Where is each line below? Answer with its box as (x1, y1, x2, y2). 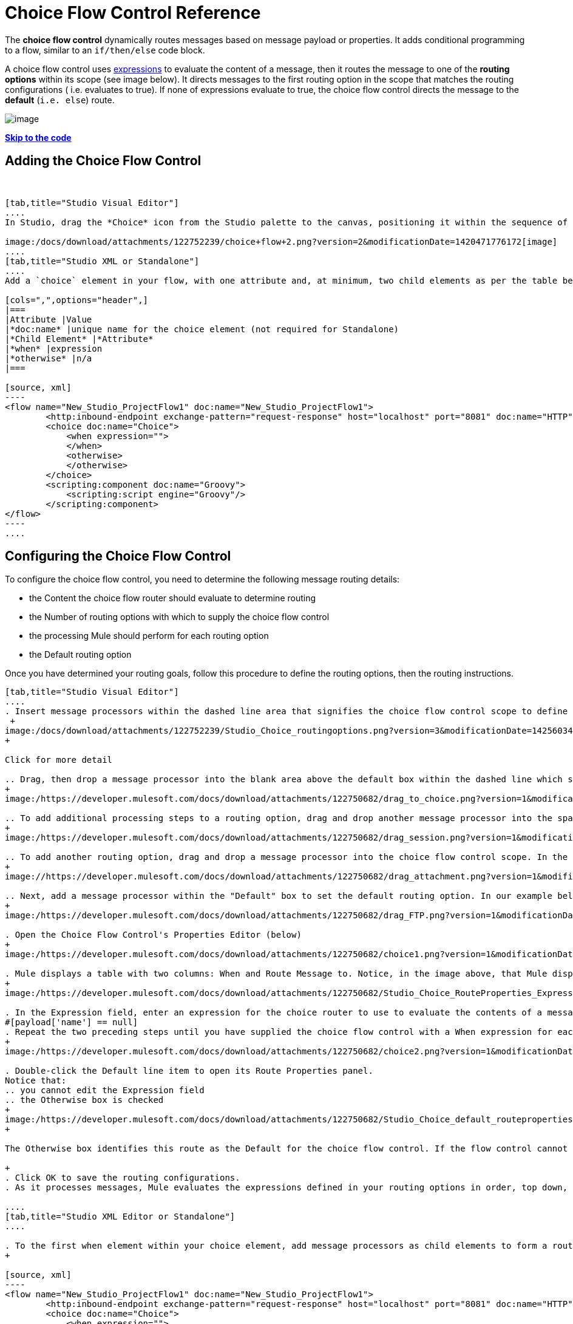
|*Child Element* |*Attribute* (5, 333, 154, 344)
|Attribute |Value (5, 314, 92, 324)
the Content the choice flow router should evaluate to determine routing (29, 593, 316, 604)
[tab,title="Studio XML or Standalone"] (5, 256, 200, 266)
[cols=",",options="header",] (5, 295, 149, 305)
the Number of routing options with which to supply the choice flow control (29, 612, 330, 623)
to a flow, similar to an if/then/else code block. (5, 44, 205, 55)
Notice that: (5, 1076, 67, 1086)
